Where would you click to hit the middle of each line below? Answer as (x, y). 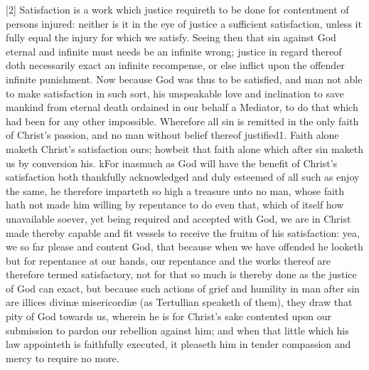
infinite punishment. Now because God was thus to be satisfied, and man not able (184, 79)
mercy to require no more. (63, 358)
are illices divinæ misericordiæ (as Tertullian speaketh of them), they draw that (179, 302)
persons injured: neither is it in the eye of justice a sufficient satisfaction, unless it (184, 23)
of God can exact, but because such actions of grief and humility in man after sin (183, 288)
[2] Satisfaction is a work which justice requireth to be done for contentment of (177, 9)
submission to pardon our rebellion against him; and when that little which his (177, 330)
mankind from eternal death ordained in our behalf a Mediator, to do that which (182, 107)
